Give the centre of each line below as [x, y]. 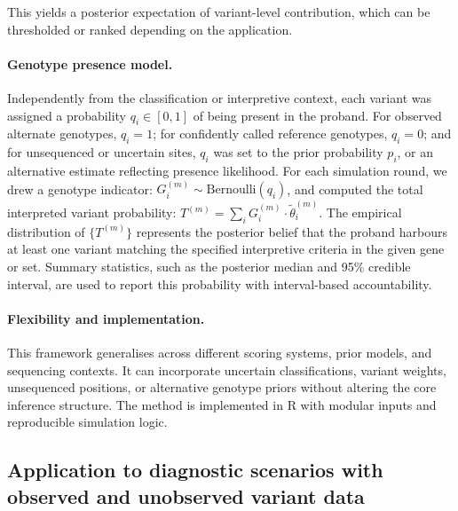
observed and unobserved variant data [186, 495]
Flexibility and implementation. [106, 318]
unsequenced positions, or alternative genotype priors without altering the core [222, 387]
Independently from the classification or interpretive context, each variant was [219, 97]
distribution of [46, 231]
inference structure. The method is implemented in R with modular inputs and [222, 404]
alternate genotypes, [62, 134]
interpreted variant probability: [92, 212]
